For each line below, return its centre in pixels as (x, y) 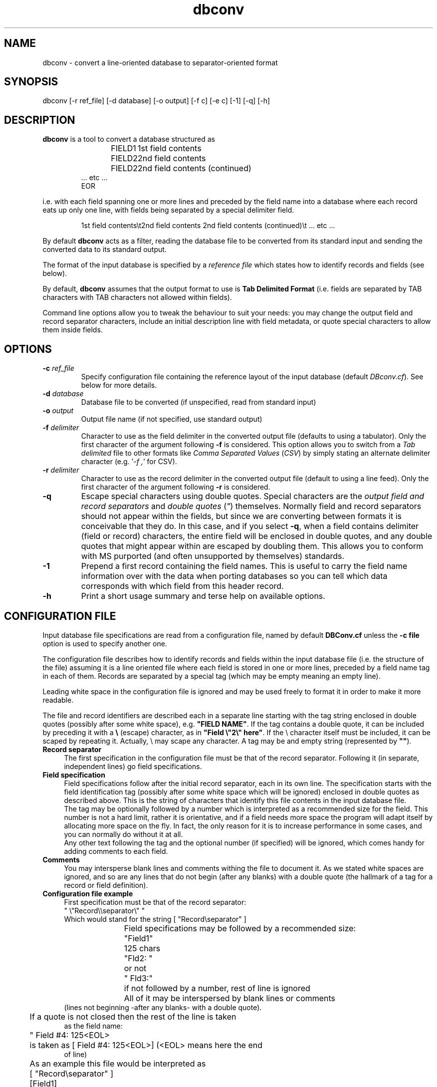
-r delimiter (61, 470)
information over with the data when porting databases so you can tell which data (234, 576)
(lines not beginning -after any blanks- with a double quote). (163, 1007)
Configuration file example (88, 893)
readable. (58, 700)
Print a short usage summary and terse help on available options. (203, 596)
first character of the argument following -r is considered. (176, 487)
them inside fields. (73, 330)
